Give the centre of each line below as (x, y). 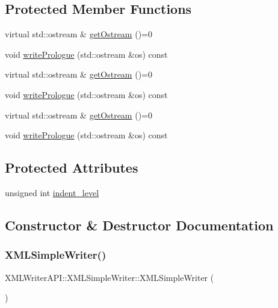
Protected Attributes (72, 168)
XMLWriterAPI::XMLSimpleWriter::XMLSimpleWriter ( (110, 277)
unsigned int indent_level (52, 192)
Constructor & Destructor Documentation (139, 225)
